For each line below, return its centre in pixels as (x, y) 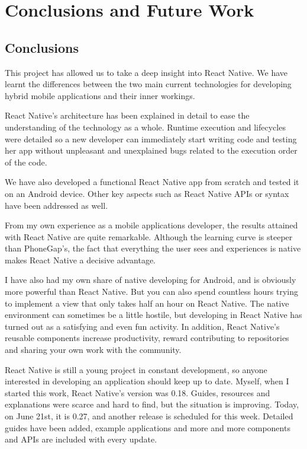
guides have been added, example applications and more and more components (148, 427)
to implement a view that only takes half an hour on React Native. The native (147, 303)
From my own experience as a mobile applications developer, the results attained (151, 225)
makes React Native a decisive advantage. (80, 259)
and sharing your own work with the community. (93, 350)
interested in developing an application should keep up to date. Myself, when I (147, 381)
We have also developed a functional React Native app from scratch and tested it (152, 182)
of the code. (26, 162)
